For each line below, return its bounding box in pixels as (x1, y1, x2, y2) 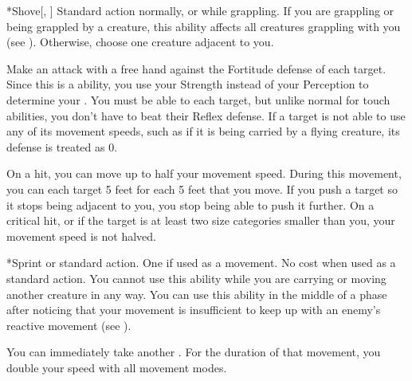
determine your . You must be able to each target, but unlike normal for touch (6, 91, 390, 108)
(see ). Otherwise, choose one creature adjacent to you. (6, 33, 274, 50)
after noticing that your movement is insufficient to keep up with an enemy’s (6, 301, 381, 318)
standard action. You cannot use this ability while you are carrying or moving (6, 269, 386, 286)
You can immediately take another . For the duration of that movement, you (6, 344, 381, 360)
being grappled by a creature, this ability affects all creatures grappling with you (6, 18, 401, 34)
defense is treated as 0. (6, 138, 118, 155)
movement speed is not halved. (6, 227, 156, 244)
